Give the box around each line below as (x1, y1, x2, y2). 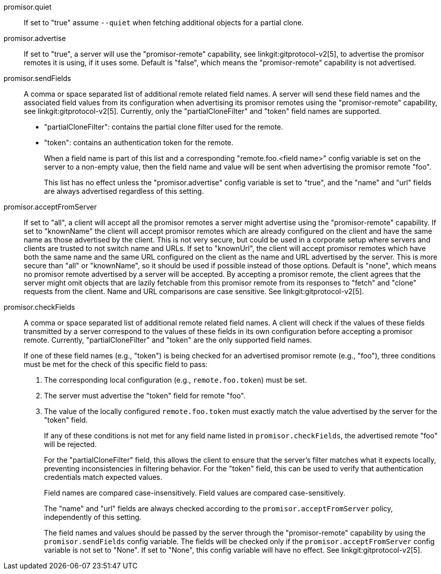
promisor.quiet (4, 3, 52, 11)
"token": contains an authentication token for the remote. (44, 138, 234, 147)
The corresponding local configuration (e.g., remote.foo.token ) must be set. (44, 376, 307, 384)
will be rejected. (44, 440, 97, 448)
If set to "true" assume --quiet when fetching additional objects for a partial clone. (24, 18, 304, 27)
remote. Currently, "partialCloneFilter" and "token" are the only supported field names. (24, 336, 312, 344)
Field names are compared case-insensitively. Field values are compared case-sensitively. (44, 488, 345, 497)
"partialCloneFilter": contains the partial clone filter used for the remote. (44, 122, 283, 131)
